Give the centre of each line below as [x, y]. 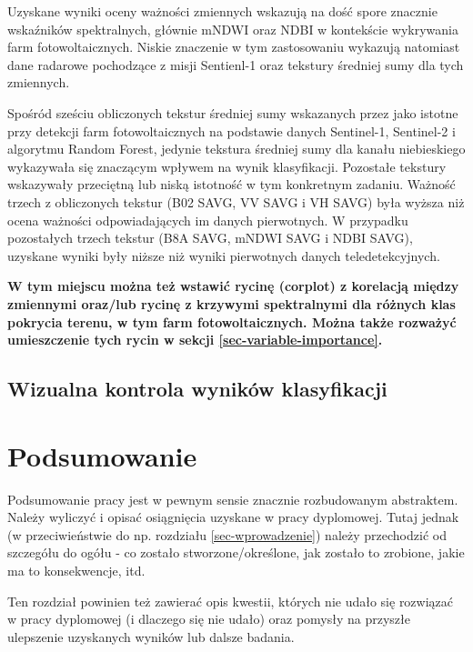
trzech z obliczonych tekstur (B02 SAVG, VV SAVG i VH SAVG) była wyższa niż [236, 201]
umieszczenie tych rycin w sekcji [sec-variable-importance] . [195, 340]
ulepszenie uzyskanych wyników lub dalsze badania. [151, 636]
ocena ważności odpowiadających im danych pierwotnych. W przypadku [208, 220]
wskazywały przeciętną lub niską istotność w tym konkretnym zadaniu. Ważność [231, 184]
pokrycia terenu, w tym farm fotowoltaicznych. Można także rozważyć [232, 321]
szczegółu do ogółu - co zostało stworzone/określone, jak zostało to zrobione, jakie [236, 552]
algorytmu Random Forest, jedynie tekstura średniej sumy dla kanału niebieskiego [236, 149]
